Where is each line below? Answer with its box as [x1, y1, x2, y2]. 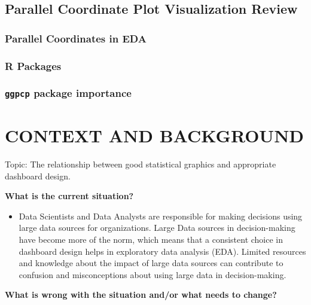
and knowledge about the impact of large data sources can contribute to [19, 257, 283, 269]
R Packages [5, 58, 62, 73]
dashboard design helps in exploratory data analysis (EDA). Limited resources [19, 245, 306, 257]
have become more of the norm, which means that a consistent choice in [19, 233, 283, 245]
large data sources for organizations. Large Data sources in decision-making [19, 221, 295, 234]
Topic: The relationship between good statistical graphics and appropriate [5, 158, 276, 170]
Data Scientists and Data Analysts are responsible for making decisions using [19, 209, 303, 222]
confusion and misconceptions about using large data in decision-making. [19, 268, 286, 280]
